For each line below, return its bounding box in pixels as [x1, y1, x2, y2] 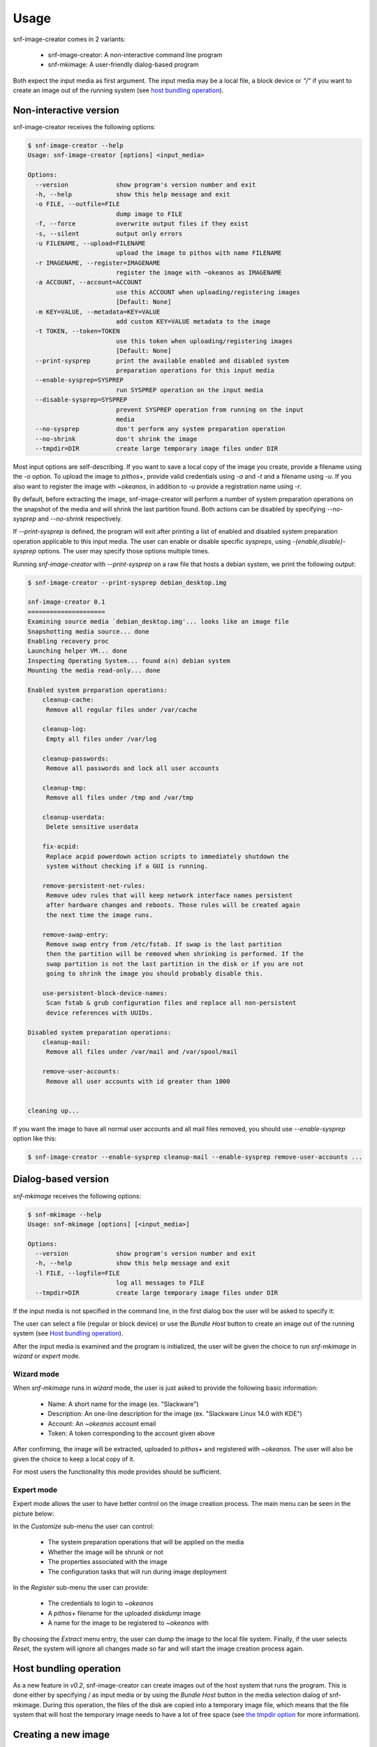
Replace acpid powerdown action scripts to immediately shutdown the [45, 853, 290, 860]
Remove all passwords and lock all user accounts [45, 764, 219, 772]
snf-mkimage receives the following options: [13, 1191, 142, 1200]
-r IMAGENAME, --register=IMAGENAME [35, 259, 161, 267]
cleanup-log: [42, 725, 87, 733]
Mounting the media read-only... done [27, 667, 161, 674]
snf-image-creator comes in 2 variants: [13, 35, 126, 43]
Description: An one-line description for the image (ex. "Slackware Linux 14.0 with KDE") [47, 1409, 303, 1418]
